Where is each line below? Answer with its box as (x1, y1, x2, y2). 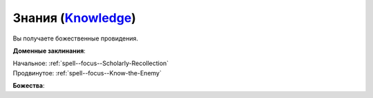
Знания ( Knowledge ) (12, 10, 136, 25)
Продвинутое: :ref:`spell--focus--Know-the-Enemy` (12, 69, 162, 77)
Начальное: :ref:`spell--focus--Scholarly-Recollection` (12, 59, 169, 68)
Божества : (12, 82, 45, 90)
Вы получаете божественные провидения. (12, 34, 138, 42)
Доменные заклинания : (12, 47, 86, 55)
